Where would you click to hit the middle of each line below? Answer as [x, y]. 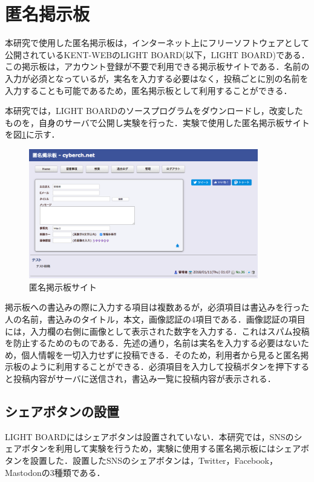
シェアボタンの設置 [62, 411]
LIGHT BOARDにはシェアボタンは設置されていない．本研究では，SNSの [149, 436]
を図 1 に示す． [32, 134]
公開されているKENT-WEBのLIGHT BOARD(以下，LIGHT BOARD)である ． [157, 54]
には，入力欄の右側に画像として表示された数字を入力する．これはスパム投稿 [157, 331]
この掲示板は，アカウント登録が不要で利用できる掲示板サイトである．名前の [157, 66]
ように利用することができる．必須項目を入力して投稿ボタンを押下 [161, 367]
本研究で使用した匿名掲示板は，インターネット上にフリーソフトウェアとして [157, 43]
